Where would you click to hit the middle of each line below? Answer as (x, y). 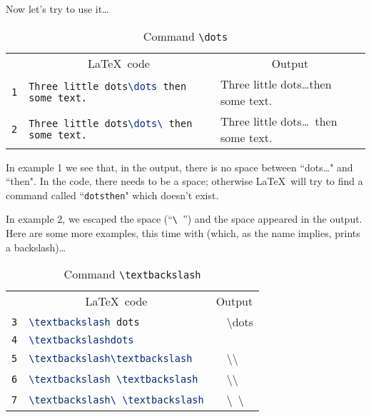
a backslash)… (36, 247)
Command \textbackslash (132, 274)
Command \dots (185, 36)
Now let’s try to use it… (57, 9)
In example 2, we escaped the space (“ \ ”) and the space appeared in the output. (184, 219)
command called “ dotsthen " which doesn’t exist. (112, 195)
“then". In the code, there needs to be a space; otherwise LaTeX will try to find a (184, 181)
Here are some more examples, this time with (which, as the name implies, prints (183, 233)
